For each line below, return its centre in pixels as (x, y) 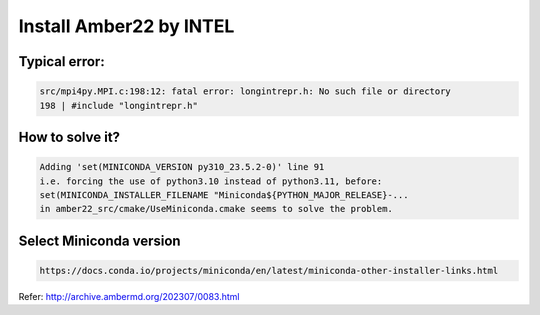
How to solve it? (69, 136)
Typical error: (61, 61)
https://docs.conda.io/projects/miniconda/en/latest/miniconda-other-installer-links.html (269, 270)
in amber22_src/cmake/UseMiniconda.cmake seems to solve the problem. (216, 209)
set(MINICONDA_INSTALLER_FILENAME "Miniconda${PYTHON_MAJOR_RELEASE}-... (224, 194)
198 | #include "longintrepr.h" (119, 105)
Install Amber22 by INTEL (126, 26)
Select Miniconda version (99, 240)
